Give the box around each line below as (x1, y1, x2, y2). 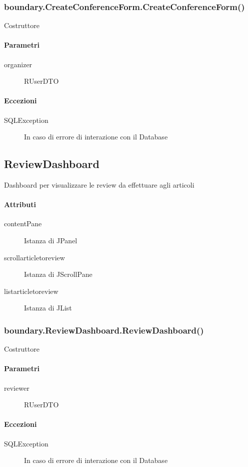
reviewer (4, 382, 29, 393)
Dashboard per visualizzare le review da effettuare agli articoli (4, 179, 194, 190)
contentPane (4, 218, 42, 229)
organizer (4, 59, 32, 69)
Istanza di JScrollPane (24, 269, 92, 279)
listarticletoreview (4, 285, 58, 296)
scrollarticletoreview (4, 252, 65, 262)
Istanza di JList (24, 302, 72, 313)
